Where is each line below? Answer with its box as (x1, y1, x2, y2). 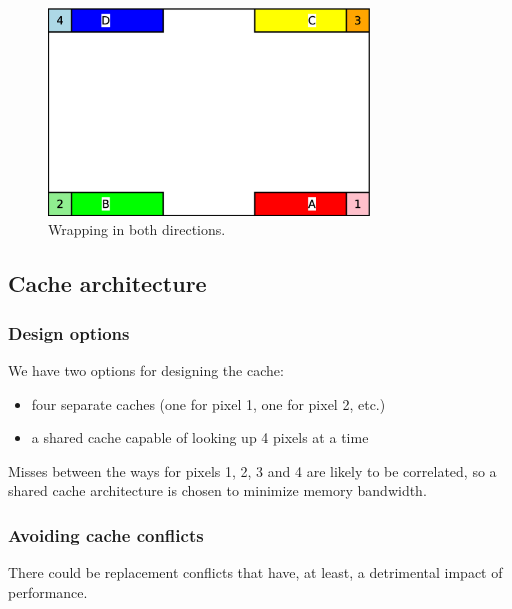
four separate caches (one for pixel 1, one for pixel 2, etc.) (31, 393, 386, 414)
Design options (8, 320, 130, 345)
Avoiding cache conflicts (8, 522, 204, 547)
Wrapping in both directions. (48, 219, 226, 240)
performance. (8, 581, 88, 602)
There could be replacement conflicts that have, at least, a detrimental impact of (8, 562, 503, 583)
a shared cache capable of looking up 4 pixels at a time (31, 427, 369, 448)
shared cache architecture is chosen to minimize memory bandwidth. (8, 480, 427, 501)
